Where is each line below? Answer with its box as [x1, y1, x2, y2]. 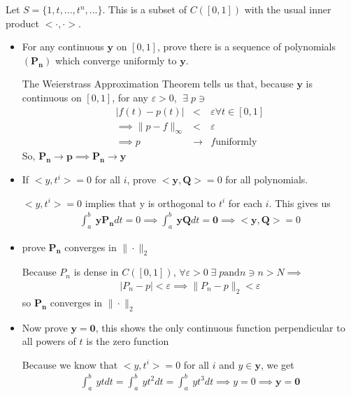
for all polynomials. [225, 172, 308, 187]
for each [228, 195, 263, 210]
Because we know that [22, 357, 118, 372]
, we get [260, 357, 294, 372]
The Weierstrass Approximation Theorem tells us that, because [22, 76, 294, 91]
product [6, 15, 39, 30]
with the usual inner [244, 2, 331, 16]
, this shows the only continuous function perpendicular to [95, 320, 345, 334]
